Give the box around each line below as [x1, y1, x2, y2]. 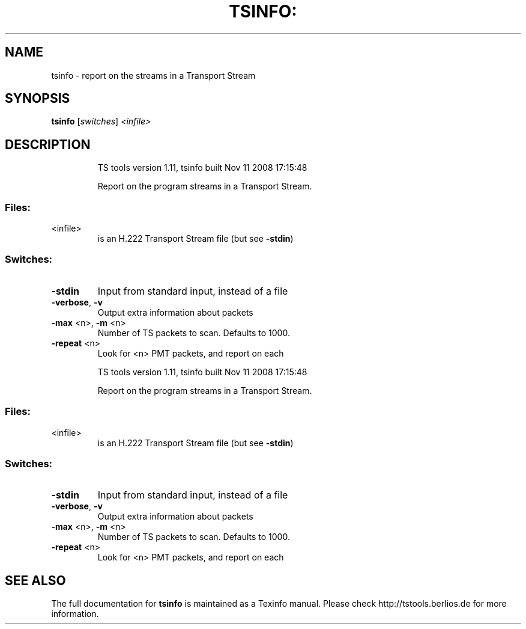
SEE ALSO [5, 572, 66, 588]
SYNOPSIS [5, 91, 70, 106]
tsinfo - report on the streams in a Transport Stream [51, 70, 256, 81]
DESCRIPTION [5, 137, 91, 152]
